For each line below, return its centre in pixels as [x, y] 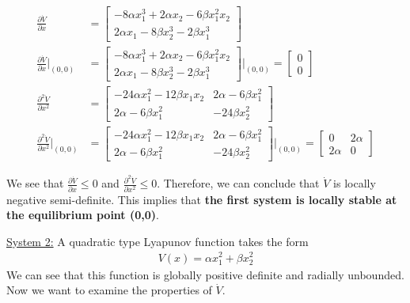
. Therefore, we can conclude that [238, 183]
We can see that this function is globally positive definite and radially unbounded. [205, 274]
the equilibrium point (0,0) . [83, 215]
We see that [35, 183]
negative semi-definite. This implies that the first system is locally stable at [202, 199]
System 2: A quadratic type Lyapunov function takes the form [158, 241]
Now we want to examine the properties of [109, 290]
